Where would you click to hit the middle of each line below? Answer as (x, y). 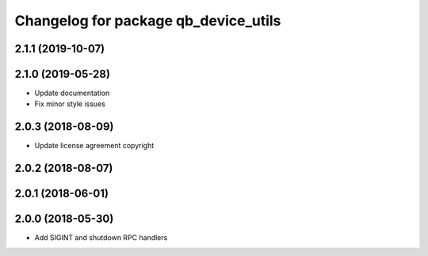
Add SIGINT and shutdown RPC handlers (101, 238)
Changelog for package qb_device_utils (148, 21)
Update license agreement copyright (94, 146)
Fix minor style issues (70, 104)
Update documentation (72, 93)
